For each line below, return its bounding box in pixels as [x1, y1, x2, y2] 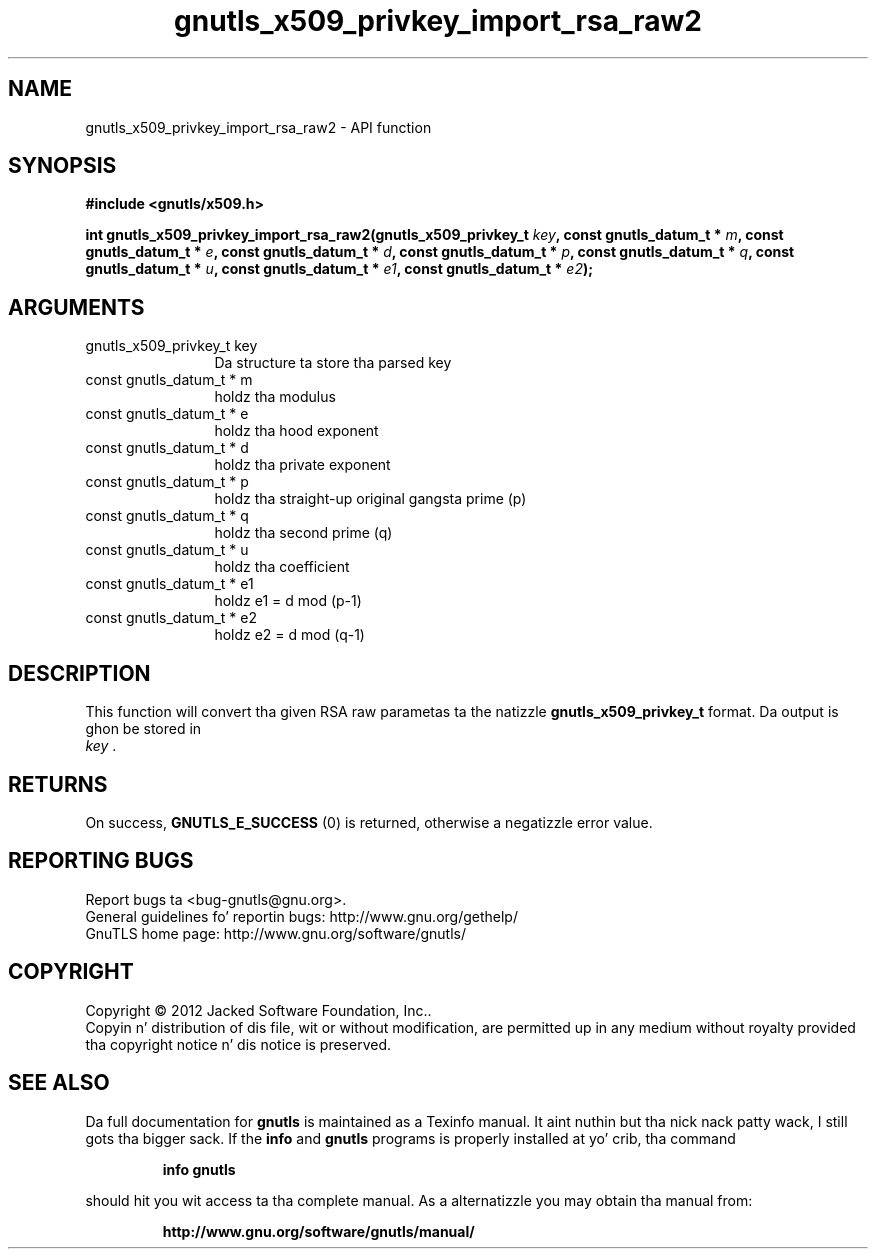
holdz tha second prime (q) [214, 524, 393, 542]
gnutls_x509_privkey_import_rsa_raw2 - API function [85, 118, 432, 136]
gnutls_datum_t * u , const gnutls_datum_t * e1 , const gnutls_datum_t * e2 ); [85, 260, 594, 278]
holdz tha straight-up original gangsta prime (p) [214, 490, 527, 508]
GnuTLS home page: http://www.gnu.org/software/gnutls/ [85, 924, 466, 942]
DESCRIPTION [8, 660, 151, 686]
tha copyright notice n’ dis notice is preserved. [85, 1035, 392, 1053]
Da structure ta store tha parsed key [214, 354, 452, 372]
